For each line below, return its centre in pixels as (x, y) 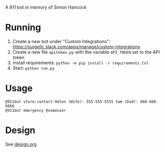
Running (23, 28)
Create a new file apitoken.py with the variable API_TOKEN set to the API (86, 52)
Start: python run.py (33, 68)
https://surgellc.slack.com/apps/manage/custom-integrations (76, 47)
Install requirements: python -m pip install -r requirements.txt (80, 63)
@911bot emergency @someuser (36, 110)
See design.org (21, 144)
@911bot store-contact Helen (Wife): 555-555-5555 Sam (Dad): (72, 102)
